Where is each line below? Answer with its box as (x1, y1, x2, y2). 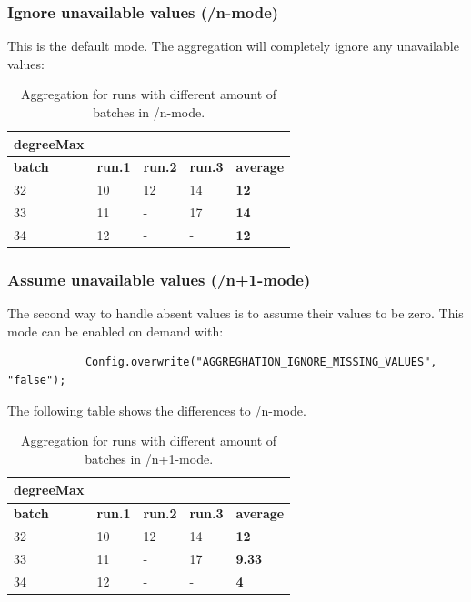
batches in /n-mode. (93, 103, 205, 121)
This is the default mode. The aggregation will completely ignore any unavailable (7, 36, 459, 55)
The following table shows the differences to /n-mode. (7, 400, 306, 419)
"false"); (7, 374, 66, 387)
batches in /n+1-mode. (85, 448, 214, 467)
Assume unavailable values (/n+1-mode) (7, 267, 311, 290)
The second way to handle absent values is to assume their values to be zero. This (7, 304, 464, 323)
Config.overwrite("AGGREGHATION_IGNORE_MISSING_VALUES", (85, 356, 437, 369)
